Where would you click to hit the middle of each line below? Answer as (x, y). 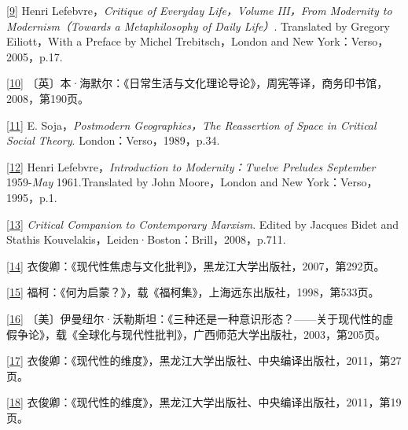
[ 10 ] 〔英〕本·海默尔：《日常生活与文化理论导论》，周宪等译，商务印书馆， (197, 83)
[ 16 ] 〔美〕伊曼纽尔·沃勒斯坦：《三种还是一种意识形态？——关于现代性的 (195, 318)
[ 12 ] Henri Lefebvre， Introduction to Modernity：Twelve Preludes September (191, 166)
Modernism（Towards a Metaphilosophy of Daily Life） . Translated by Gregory (198, 26)
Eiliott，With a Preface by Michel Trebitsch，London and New (160, 41)
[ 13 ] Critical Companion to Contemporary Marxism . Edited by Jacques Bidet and (202, 224)
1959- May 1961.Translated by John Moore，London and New (155, 182)
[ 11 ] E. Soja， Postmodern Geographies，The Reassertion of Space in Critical (191, 125)
